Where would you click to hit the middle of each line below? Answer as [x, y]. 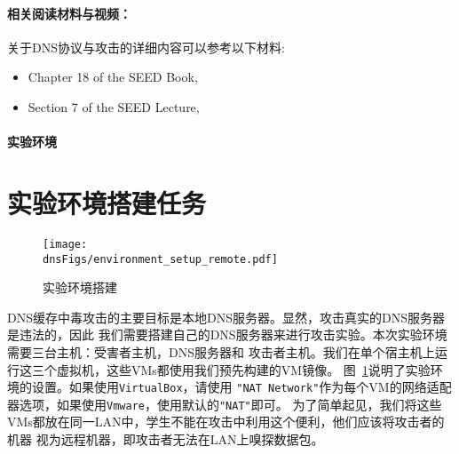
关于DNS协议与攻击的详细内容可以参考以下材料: [146, 47]
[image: [65, 244]
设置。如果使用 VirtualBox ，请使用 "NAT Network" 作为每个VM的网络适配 [241, 387]
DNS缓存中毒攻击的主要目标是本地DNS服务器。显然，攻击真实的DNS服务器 [226, 317]
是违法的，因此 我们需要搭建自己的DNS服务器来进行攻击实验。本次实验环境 [227, 335]
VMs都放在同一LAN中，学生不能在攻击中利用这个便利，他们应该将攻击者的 [226, 422]
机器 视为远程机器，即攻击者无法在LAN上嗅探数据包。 [166, 439]
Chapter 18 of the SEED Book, [113, 77]
